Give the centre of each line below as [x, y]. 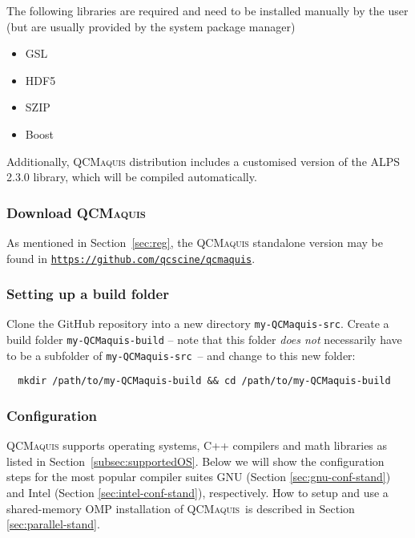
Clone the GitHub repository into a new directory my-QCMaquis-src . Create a [198, 324]
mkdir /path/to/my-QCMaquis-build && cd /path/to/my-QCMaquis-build [204, 381]
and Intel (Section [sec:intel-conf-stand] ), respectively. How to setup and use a [197, 493]
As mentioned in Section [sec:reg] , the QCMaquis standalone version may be [195, 242]
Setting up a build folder [88, 294]
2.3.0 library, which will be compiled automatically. [132, 177]
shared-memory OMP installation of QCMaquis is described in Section [181, 508]
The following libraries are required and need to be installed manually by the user [207, 10]
